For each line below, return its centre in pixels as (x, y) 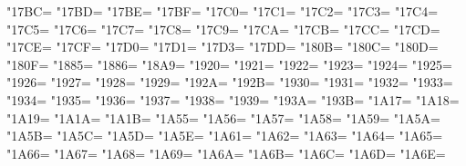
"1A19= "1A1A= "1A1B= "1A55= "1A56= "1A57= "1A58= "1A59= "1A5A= (223, 117)
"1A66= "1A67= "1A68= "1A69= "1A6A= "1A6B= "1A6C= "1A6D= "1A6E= (226, 153)
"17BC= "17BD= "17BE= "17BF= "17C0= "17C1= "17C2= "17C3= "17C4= (223, 11)
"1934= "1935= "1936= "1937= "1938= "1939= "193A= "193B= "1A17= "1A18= (233, 99)
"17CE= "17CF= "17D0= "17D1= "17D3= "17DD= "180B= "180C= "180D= (223, 47)
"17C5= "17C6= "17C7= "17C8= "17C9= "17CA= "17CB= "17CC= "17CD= (223, 29)
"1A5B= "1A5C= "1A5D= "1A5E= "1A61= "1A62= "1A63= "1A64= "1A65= (225, 136)
